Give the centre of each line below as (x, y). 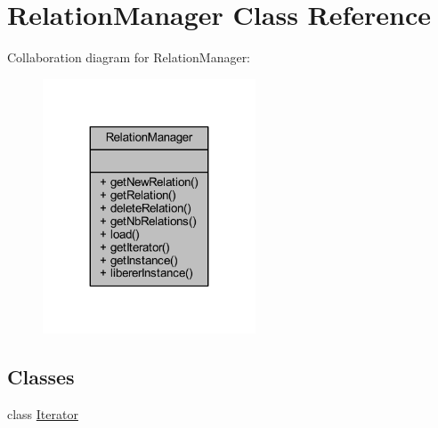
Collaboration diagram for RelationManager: (129, 57)
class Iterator (43, 414)
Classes (41, 377)
